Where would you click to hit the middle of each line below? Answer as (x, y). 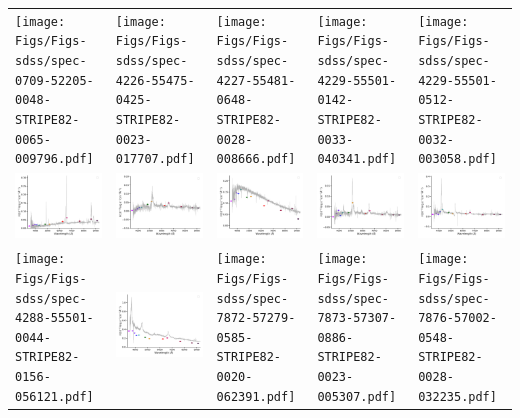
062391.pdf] (256, 396)
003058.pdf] (457, 159)
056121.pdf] (54, 396)
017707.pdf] (155, 159)
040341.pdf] (357, 159)
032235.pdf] (457, 396)
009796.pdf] (54, 159)
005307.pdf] (357, 396)
